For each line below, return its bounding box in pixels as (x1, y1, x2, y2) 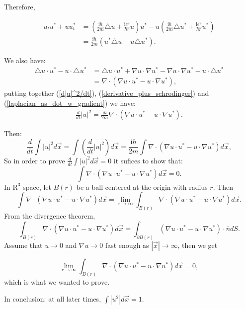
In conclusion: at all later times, (4, 294, 101, 304)
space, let (23, 181, 52, 192)
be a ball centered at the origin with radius (76, 181, 208, 192)
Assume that (4, 239, 43, 250)
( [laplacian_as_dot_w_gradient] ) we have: (4, 97, 136, 108)
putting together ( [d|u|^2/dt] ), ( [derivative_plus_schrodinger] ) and (4, 88, 209, 98)
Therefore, (4, 1, 35, 11)
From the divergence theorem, (4, 211, 95, 221)
